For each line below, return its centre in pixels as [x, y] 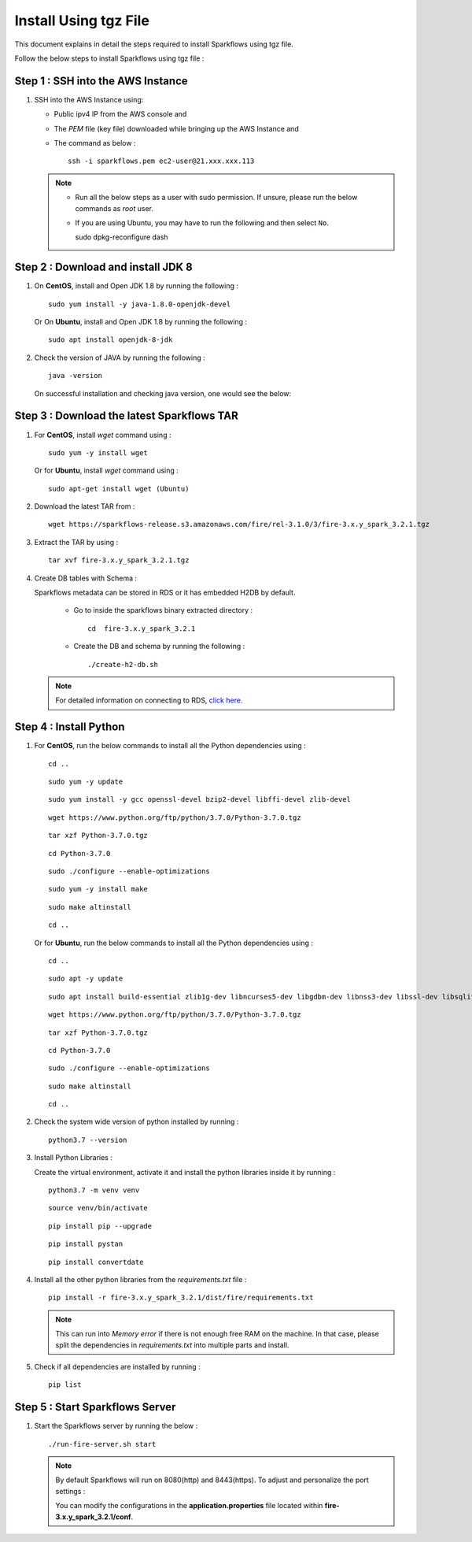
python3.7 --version [88, 1140]
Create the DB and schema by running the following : [159, 647]
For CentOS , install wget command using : [103, 435]
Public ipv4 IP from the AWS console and [120, 114]
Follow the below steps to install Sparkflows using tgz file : [109, 58]
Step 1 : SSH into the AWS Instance [101, 81]
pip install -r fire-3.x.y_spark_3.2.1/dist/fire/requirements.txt [181, 1298]
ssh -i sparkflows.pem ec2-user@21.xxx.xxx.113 [161, 161]
